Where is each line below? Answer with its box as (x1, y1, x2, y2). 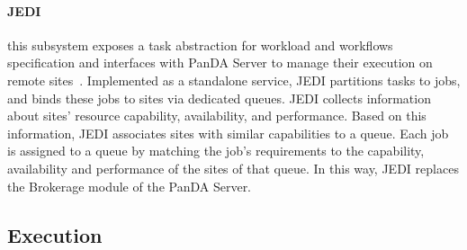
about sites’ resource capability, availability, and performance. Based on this (7, 106, 427, 125)
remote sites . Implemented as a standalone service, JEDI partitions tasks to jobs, (7, 70, 461, 89)
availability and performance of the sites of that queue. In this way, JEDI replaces (7, 158, 459, 177)
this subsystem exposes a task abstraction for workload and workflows (7, 35, 393, 54)
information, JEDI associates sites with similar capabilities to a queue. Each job (7, 123, 449, 142)
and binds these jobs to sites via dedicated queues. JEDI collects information (7, 88, 431, 107)
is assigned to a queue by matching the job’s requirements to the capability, (7, 141, 425, 160)
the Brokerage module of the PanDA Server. (7, 176, 252, 195)
